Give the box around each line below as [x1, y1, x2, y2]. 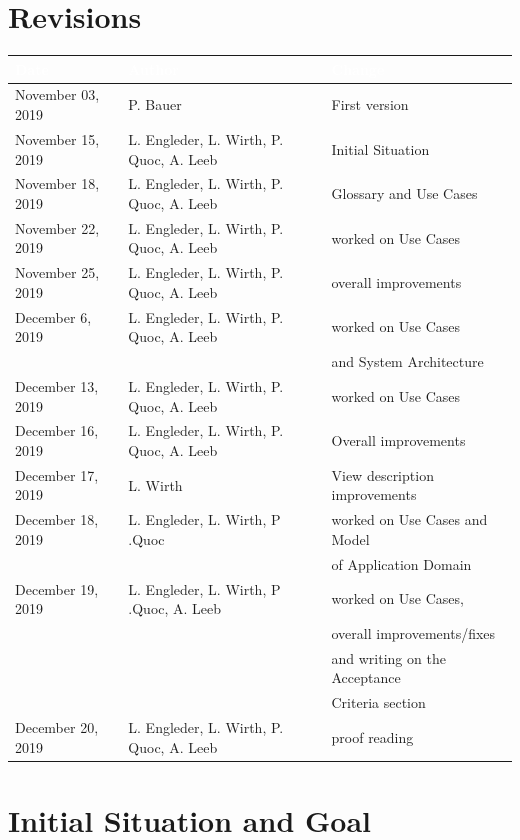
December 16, [15, 420, 99, 441]
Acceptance [331, 667, 401, 688]
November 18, [15, 173, 100, 194]
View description [331, 464, 434, 485]
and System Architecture [331, 351, 484, 372]
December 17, [15, 464, 99, 485]
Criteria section [331, 692, 426, 713]
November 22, [15, 217, 100, 238]
